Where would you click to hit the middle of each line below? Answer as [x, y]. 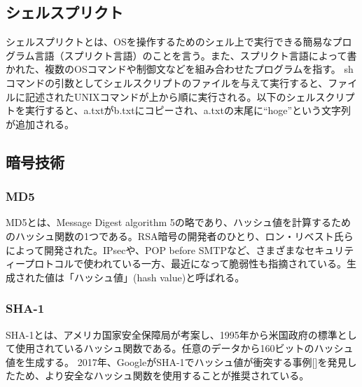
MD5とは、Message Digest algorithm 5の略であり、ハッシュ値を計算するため [179, 222]
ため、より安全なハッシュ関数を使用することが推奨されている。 [162, 375]
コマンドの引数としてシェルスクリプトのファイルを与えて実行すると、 [167, 82]
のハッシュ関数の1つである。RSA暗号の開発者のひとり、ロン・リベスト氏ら [180, 235]
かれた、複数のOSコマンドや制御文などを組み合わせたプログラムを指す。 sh [180, 69]
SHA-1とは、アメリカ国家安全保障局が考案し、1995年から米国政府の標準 [172, 334]
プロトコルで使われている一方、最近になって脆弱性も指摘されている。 [186, 263]
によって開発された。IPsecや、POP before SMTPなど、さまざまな [155, 249]
